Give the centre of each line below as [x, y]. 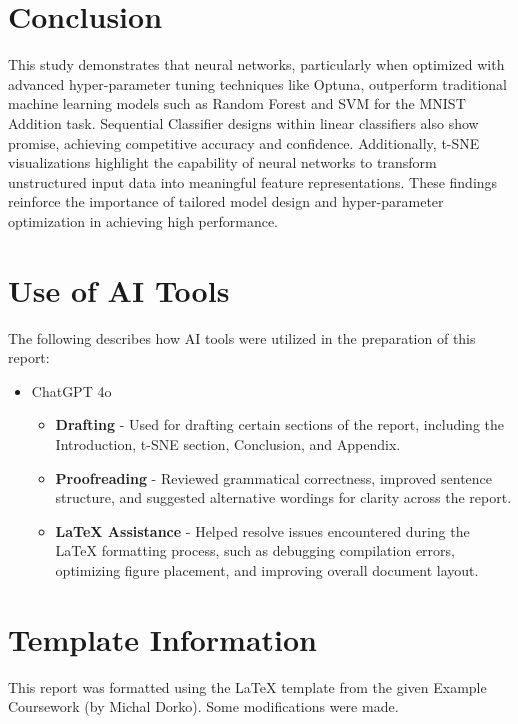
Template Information [162, 638]
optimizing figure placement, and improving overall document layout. [267, 569]
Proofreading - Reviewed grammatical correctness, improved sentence [274, 477]
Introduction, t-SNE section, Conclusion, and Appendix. [228, 443]
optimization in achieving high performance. [143, 220]
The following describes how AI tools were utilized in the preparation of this [242, 337]
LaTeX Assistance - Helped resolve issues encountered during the [262, 530]
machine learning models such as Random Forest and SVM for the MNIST [237, 103]
